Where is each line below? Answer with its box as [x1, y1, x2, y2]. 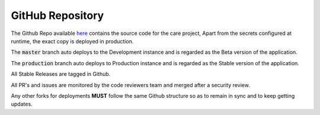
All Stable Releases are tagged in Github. [11, 71, 111, 78]
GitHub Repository [11, 9, 104, 22]
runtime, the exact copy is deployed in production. [11, 37, 134, 44]
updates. [11, 101, 33, 108]
